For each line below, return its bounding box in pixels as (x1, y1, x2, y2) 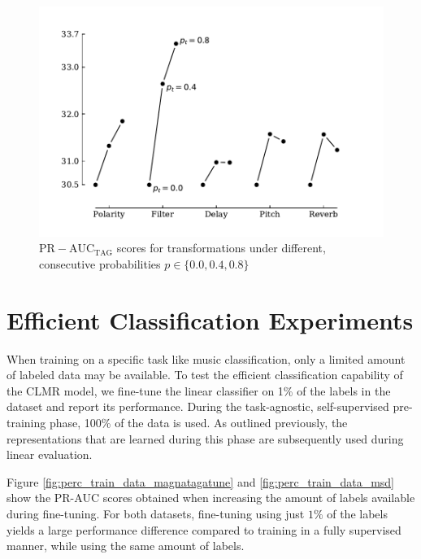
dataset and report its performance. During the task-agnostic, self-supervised (7, 398, 389, 415)
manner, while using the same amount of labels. (7, 537, 245, 554)
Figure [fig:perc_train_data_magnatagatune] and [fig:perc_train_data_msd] (7, 473, 394, 490)
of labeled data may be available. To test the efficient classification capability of (7, 366, 403, 383)
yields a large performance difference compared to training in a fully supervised (7, 521, 401, 538)
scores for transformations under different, (116, 239, 326, 256)
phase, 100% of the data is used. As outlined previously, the (49, 413, 348, 430)
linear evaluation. (7, 446, 93, 463)
